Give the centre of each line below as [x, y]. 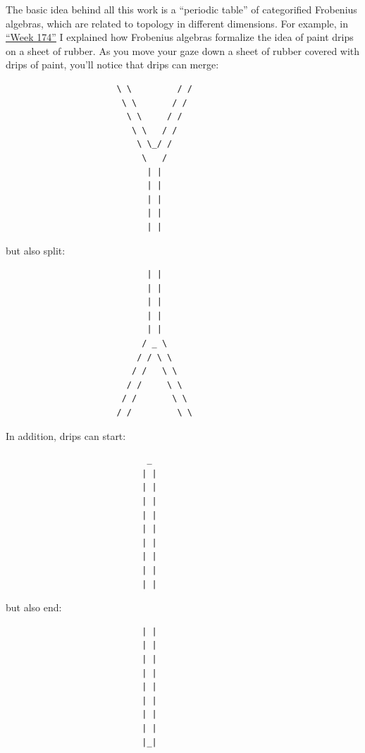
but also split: [36, 250]
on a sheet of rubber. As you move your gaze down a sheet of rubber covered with [183, 50]
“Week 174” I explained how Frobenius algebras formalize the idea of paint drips [180, 37]
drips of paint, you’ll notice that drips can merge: [112, 65]
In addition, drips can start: [66, 435]
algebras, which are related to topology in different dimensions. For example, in [177, 23]
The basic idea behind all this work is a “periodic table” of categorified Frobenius [181, 9]
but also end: [34, 607]
